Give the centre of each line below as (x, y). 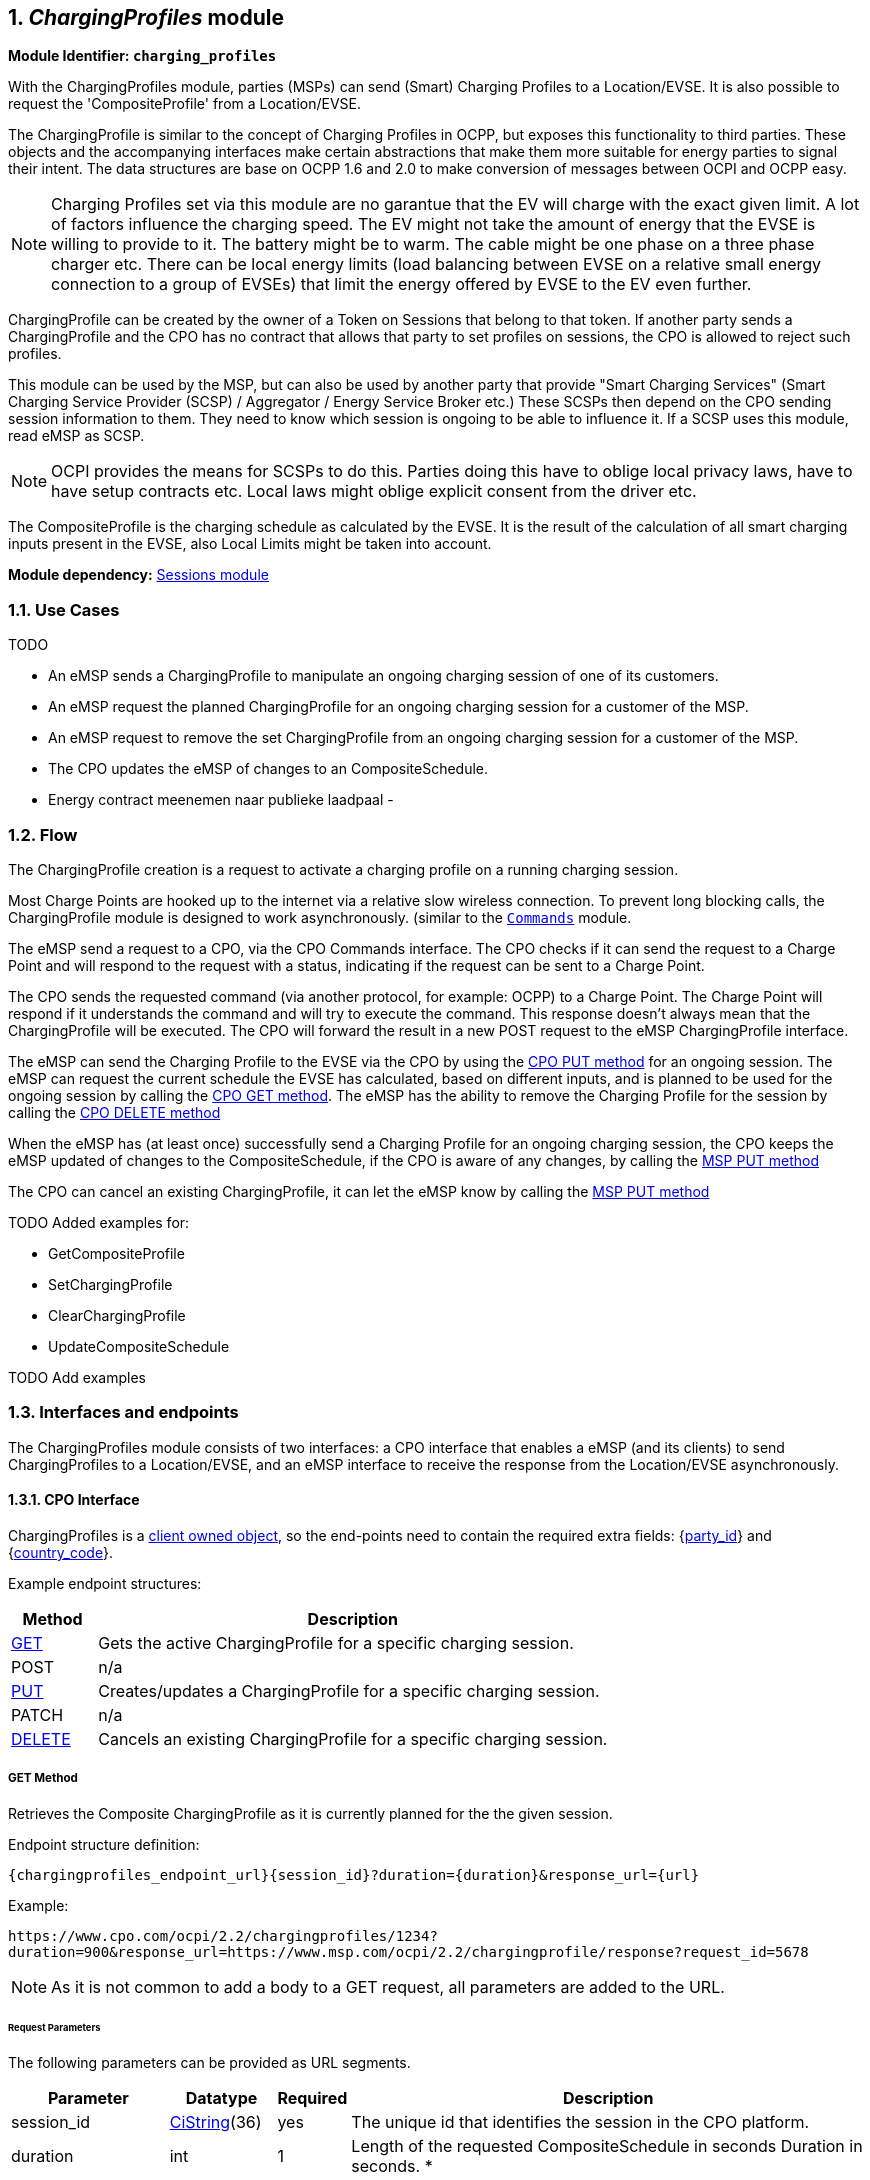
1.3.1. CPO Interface (74, 1500)
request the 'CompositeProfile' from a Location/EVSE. (185, 104)
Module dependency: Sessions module (138, 575)
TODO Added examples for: (99, 1222)
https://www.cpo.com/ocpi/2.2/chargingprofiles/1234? (223, 1935)
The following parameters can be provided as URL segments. (209, 2063)
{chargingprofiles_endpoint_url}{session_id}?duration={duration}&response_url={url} (354, 1874)
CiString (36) (215, 2122)
